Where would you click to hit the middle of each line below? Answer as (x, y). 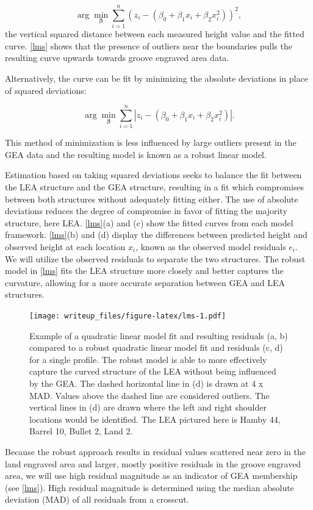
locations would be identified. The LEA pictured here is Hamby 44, (155, 419)
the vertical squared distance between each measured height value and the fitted (155, 34)
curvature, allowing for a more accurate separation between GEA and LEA (145, 282)
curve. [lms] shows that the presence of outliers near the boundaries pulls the (149, 45)
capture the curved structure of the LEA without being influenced (153, 371)
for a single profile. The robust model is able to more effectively (148, 359)
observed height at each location (65, 246)
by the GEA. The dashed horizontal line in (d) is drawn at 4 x (146, 383)
